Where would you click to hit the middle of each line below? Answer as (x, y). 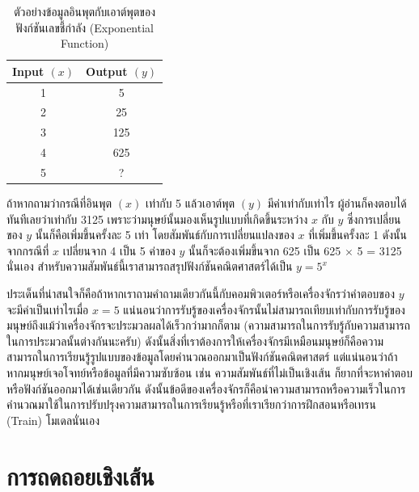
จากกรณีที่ (28, 250)
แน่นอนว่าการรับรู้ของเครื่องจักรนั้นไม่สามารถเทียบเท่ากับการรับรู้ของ (264, 309)
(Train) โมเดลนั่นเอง (53, 420)
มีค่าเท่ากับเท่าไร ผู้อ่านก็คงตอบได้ (337, 203)
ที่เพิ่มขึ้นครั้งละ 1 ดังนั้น (358, 235)
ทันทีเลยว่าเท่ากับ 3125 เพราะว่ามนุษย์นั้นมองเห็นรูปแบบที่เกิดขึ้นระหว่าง (157, 219)
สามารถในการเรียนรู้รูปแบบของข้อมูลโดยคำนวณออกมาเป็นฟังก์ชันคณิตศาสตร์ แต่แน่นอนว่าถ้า (202, 357)
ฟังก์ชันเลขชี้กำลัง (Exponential (85, 27)
